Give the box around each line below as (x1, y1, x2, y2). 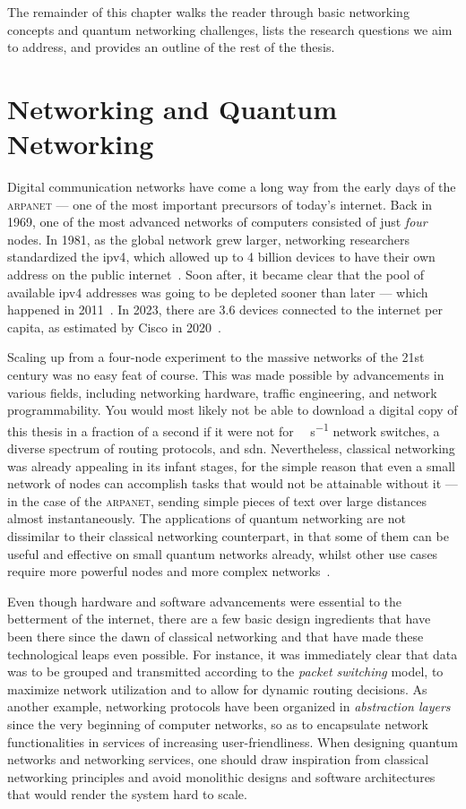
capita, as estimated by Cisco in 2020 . (7, 317, 221, 336)
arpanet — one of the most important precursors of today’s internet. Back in (7, 194, 433, 213)
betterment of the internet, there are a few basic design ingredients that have (7, 609, 431, 628)
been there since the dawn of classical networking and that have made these (7, 627, 424, 645)
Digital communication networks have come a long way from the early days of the (7, 177, 456, 196)
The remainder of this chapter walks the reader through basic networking (7, 3, 410, 21)
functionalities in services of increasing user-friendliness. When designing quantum (7, 732, 458, 751)
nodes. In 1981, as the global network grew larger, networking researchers (7, 229, 410, 248)
